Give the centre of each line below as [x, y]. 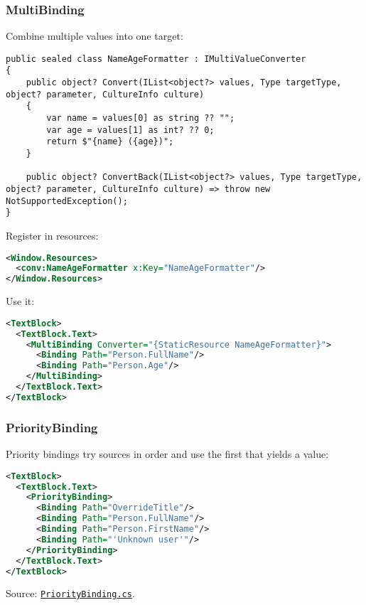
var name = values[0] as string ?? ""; [141, 118]
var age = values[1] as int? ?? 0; [130, 130]
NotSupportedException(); [67, 201]
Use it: [20, 301]
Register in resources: [52, 235]
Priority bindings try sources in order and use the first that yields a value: [167, 454]
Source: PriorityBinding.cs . [70, 593]
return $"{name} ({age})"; [110, 142]
